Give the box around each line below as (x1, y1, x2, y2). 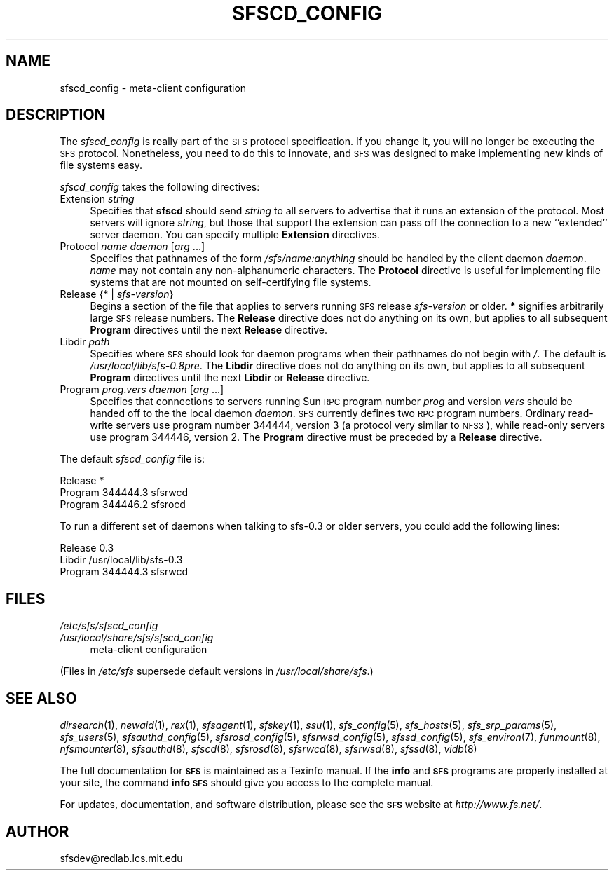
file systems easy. (60, 159, 143, 172)
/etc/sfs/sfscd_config (60, 620, 158, 632)
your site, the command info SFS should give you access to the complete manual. (60, 776, 434, 789)
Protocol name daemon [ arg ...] (60, 240, 205, 253)
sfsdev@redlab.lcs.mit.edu (60, 851, 183, 864)
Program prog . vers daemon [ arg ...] (60, 383, 224, 396)
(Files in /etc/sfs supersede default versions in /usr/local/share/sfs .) (60, 665, 374, 678)
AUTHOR (6, 822, 69, 840)
